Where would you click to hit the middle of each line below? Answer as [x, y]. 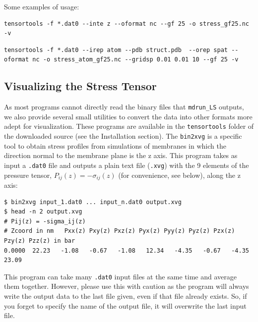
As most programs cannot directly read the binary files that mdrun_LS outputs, [124, 107]
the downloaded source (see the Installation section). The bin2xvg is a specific [123, 136]
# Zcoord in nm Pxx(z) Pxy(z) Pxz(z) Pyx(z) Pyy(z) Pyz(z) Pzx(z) [120, 231]
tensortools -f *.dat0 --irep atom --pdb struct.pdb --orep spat [116, 50]
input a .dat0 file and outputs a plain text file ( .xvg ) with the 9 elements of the [127, 165]
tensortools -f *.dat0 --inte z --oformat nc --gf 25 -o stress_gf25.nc [127, 24]
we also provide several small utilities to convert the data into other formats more [128, 116]
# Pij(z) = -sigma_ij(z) [45, 221]
